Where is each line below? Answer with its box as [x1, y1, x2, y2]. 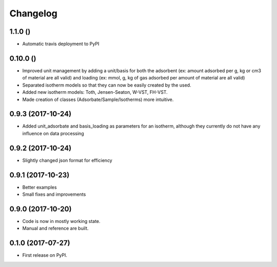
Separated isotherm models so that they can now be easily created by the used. [22, 82, 192, 88]
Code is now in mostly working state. [22, 218, 101, 224]
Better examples [22, 184, 57, 190]
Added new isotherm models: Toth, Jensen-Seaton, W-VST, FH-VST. [22, 89, 168, 95]
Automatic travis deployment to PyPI [22, 41, 100, 47]
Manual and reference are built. [22, 225, 89, 232]
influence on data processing [22, 130, 84, 136]
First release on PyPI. [22, 252, 68, 258]
